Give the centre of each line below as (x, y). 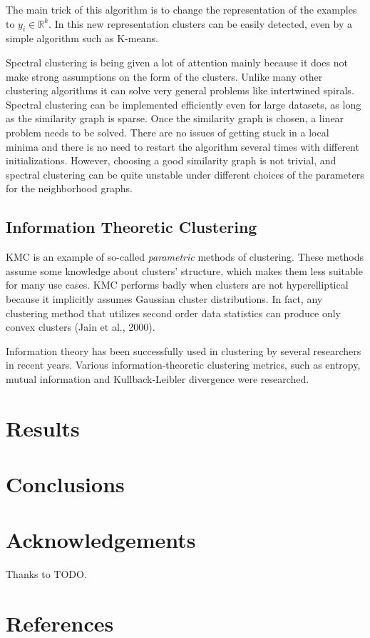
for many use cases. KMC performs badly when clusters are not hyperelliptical (177, 285)
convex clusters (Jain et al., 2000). (81, 327)
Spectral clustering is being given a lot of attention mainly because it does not (177, 62)
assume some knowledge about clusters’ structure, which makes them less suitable (184, 270)
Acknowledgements (101, 540)
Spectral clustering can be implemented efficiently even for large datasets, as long (184, 104)
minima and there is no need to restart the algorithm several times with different (183, 146)
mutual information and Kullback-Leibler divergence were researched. (158, 378)
